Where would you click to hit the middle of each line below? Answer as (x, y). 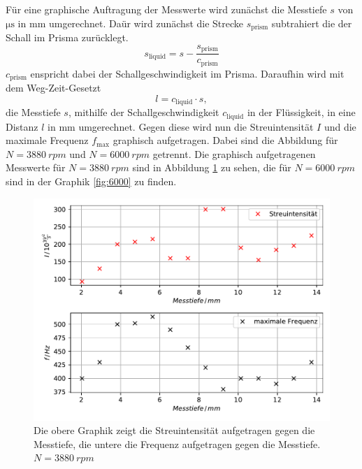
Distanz (22, 126)
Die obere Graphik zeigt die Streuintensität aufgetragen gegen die (174, 430)
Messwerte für (36, 167)
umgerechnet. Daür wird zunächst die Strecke (146, 23)
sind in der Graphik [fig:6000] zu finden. (91, 181)
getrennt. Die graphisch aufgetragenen (234, 153)
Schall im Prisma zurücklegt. (67, 37)
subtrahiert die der (312, 23)
